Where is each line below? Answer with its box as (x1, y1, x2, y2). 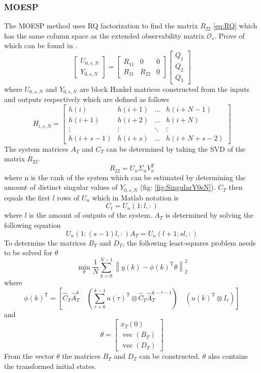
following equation (4, 220, 61, 230)
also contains (208, 351, 248, 361)
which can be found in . (4, 40, 78, 51)
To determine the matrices (4, 237, 86, 248)
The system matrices (4, 143, 69, 154)
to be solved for (4, 247, 53, 258)
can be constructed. (139, 351, 200, 361)
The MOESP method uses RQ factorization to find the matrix (4, 20, 198, 31)
